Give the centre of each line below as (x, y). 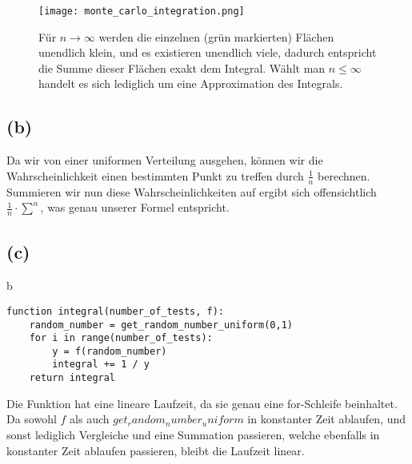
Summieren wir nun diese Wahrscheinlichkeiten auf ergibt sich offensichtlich (192, 191)
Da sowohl (32, 419)
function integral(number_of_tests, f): (116, 311)
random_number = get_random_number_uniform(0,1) (161, 325)
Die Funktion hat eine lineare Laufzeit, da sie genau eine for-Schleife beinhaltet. (202, 403)
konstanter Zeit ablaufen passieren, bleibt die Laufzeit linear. (156, 450)
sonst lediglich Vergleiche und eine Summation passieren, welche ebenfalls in (193, 434)
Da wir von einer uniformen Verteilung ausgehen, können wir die (165, 160)
